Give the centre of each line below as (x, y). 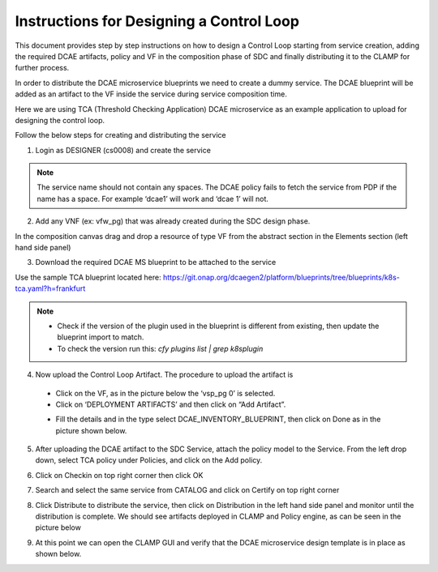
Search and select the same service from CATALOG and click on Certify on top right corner (187, 490)
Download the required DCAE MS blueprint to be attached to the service (156, 263)
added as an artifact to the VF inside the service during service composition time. (151, 94)
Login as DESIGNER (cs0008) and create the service (123, 150)
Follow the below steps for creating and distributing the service (120, 135)
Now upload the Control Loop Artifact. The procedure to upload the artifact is (164, 375)
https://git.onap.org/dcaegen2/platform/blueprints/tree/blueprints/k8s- (281, 277)
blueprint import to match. (101, 337)
